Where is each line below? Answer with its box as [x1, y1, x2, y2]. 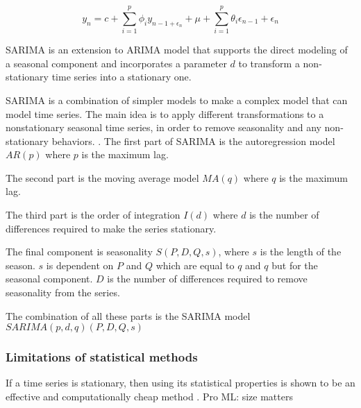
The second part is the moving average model [6, 170, 199, 185]
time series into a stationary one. [51, 69, 192, 84]
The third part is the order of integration [6, 207, 180, 222]
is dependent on [46, 257, 114, 272]
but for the [271, 257, 318, 272]
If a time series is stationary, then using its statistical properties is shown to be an [6, 375, 355, 390]
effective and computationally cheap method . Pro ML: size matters [6, 389, 293, 404]
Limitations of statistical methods [6, 348, 198, 366]
